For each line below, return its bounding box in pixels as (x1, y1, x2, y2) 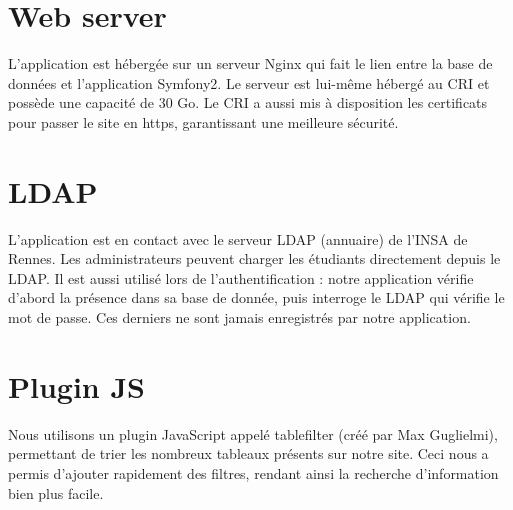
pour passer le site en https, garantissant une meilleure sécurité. (8, 111, 399, 132)
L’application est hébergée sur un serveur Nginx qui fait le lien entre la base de (8, 53, 493, 74)
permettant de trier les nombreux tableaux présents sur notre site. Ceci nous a (8, 443, 489, 464)
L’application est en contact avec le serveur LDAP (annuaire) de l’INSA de (8, 228, 468, 249)
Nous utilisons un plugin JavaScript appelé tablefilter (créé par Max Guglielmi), (8, 423, 498, 444)
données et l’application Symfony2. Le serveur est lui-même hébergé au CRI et (8, 72, 490, 93)
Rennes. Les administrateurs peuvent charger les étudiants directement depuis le (8, 248, 501, 269)
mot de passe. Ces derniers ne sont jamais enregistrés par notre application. (8, 307, 471, 327)
